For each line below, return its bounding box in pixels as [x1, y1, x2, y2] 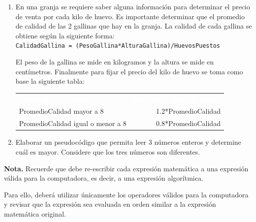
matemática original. [4, 208, 66, 219]
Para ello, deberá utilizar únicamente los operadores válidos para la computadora [4, 189, 249, 199]
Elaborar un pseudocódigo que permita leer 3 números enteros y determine [15, 137, 241, 147]
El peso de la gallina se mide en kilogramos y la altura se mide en [15, 57, 214, 67]
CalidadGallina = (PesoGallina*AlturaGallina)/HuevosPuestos [15, 42, 221, 50]
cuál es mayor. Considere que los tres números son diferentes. [15, 146, 200, 157]
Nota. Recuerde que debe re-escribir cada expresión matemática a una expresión [4, 163, 249, 173]
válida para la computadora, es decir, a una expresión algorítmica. [4, 173, 203, 183]
